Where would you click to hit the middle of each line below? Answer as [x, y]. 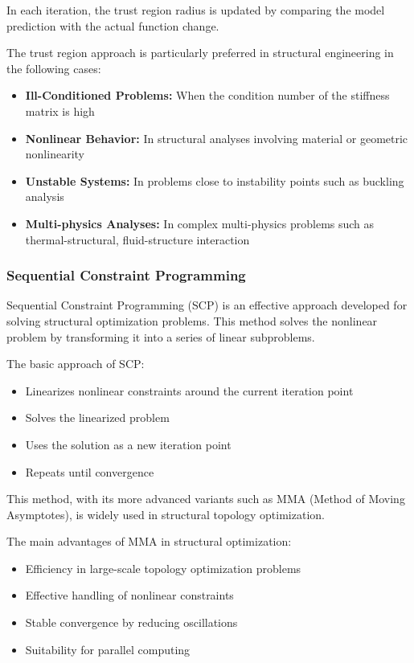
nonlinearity [55, 154]
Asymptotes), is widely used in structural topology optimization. [166, 514]
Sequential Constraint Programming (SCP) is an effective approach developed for [207, 305]
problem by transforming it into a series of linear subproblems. [161, 336]
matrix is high [60, 110]
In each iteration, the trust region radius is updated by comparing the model [196, 10]
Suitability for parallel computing [108, 649]
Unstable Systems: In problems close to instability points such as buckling [215, 180]
